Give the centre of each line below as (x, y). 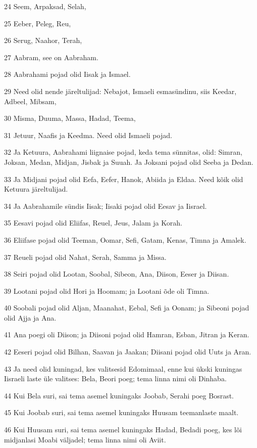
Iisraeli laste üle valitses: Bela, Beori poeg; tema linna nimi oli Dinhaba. (115, 378)
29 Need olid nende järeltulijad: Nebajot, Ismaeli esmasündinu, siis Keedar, (120, 91)
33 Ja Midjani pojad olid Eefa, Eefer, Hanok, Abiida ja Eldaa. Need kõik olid (124, 179)
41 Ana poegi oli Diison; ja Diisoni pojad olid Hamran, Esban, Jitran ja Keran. (127, 334)
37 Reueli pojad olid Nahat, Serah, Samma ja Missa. (85, 257)
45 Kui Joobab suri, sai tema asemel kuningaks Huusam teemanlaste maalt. (121, 412)
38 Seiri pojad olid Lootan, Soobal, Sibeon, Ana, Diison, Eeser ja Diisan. (117, 274)
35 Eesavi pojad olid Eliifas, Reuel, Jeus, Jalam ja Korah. (93, 223)
